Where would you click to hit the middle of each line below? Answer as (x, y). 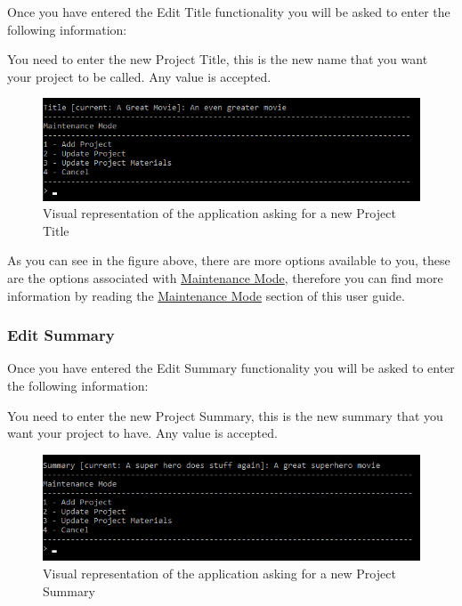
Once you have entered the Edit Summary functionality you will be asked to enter (231, 368)
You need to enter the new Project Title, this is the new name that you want (218, 59)
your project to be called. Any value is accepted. (139, 76)
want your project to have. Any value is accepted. (142, 433)
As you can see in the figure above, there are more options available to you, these (229, 260)
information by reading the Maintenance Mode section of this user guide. (206, 295)
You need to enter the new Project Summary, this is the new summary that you (225, 415)
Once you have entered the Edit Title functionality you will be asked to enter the (229, 12)
